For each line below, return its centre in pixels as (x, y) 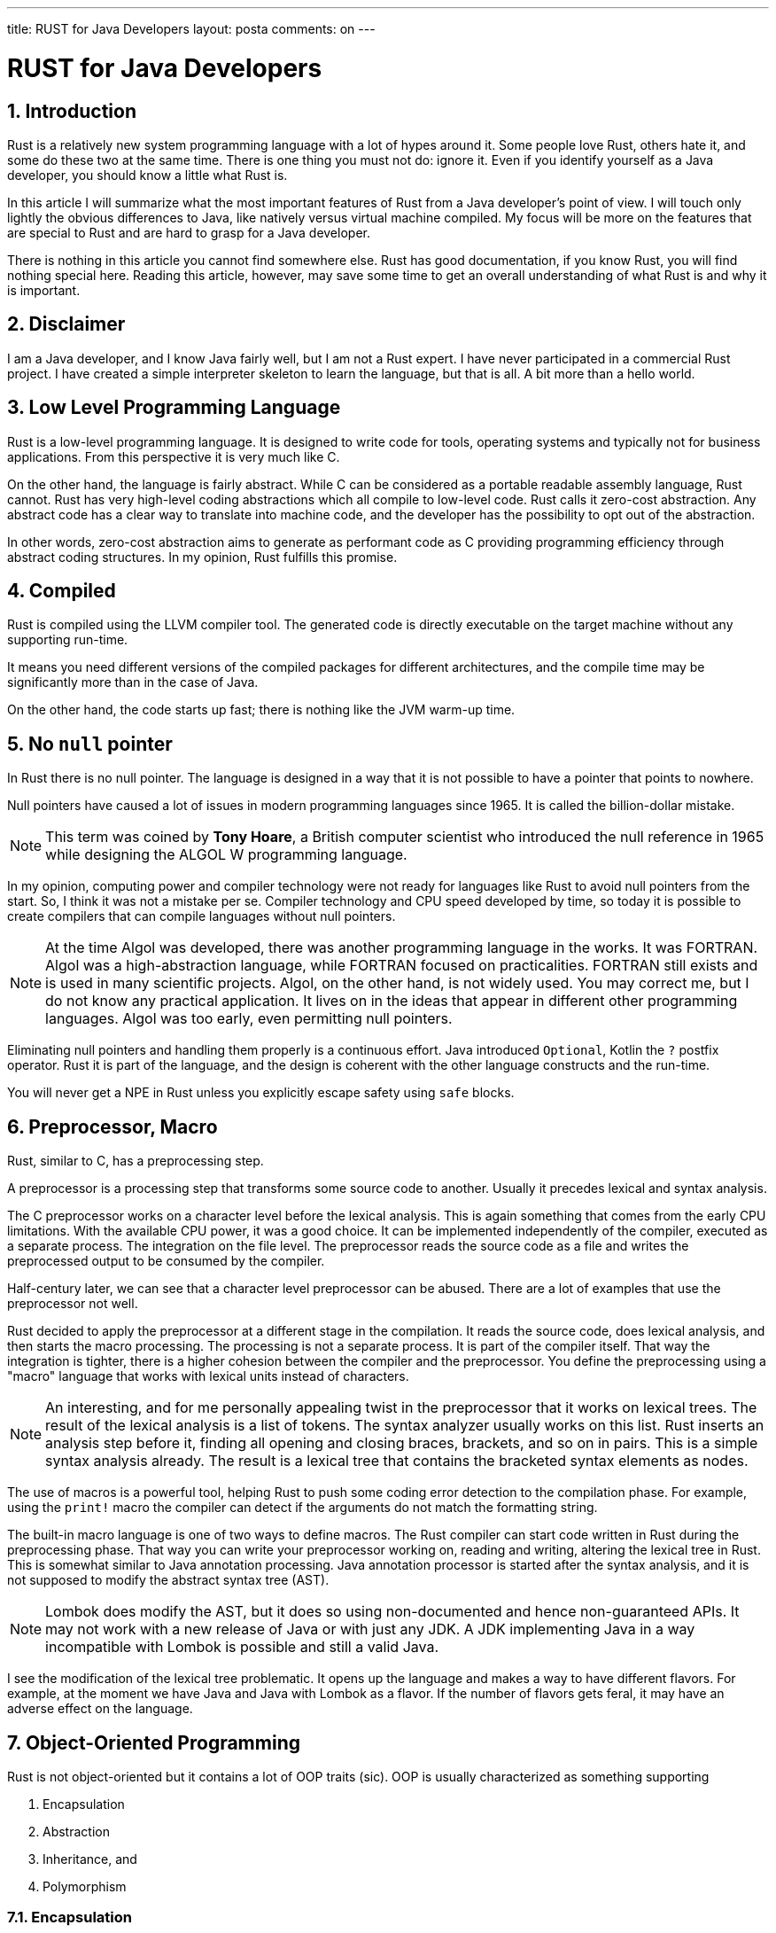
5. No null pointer (90, 744)
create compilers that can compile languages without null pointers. (202, 916)
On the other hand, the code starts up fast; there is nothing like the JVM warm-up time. (261, 710)
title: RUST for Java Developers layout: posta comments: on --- (191, 29)
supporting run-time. (68, 640)
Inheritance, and (90, 1859)
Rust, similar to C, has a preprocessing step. (136, 1161)
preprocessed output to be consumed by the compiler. (166, 1261)
